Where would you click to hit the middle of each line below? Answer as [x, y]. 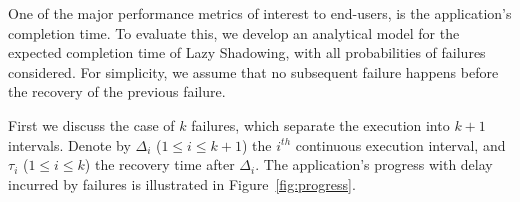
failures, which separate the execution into [320, 124]
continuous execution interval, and [400, 144]
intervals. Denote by [69, 144]
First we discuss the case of [91, 124]
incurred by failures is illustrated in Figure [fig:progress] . [182, 183]
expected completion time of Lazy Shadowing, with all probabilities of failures [247, 52]
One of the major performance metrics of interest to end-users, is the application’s [260, 13]
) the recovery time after [159, 164]
